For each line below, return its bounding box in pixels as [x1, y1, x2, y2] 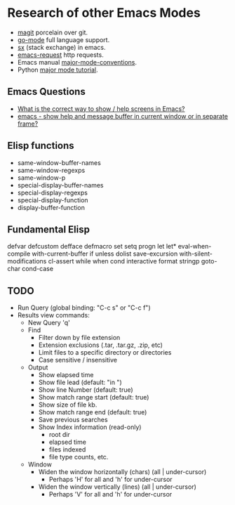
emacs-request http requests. [17, 51, 104, 59]
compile [7, 249, 31, 258]
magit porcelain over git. [17, 28, 88, 37]
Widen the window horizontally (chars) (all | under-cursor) [38, 468, 207, 476]
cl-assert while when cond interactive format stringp [48, 257, 200, 265]
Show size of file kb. [38, 400, 98, 409]
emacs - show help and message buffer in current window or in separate [17, 112, 228, 120]
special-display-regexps [17, 188, 88, 197]
